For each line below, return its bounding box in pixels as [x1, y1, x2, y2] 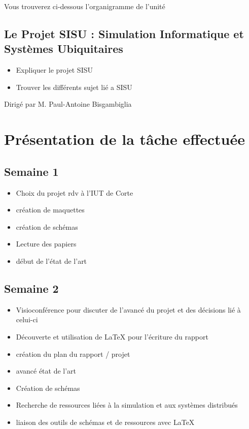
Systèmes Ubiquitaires [4, 41, 123, 56]
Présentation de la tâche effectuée [4, 129, 245, 149]
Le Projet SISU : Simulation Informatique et [4, 25, 244, 41]
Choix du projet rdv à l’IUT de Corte [16, 187, 133, 198]
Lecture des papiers [16, 238, 77, 249]
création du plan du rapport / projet [16, 348, 130, 359]
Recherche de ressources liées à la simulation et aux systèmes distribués [16, 400, 238, 410]
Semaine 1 [4, 163, 59, 179]
